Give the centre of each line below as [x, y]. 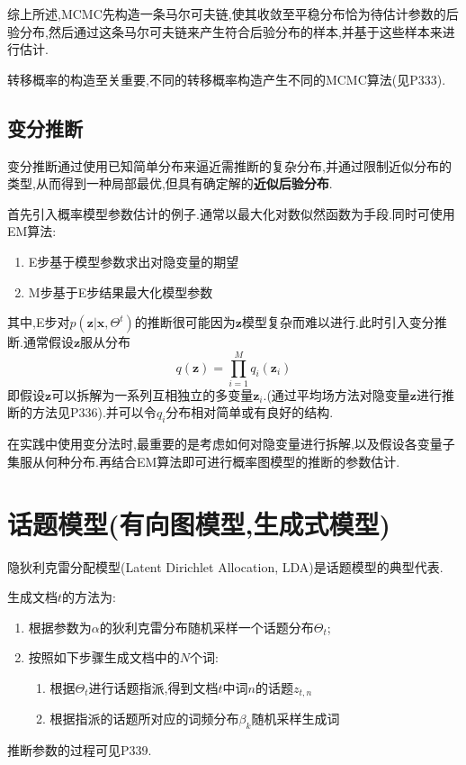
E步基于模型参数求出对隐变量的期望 [134, 261]
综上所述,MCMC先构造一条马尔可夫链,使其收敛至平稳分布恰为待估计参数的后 [233, 14]
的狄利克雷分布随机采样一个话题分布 [206, 627]
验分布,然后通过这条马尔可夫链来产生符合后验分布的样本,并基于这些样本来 [225, 31]
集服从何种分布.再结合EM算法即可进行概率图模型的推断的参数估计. [204, 461]
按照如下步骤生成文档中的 [104, 657]
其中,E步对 [39, 322]
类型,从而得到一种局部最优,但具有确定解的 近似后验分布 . [170, 183]
